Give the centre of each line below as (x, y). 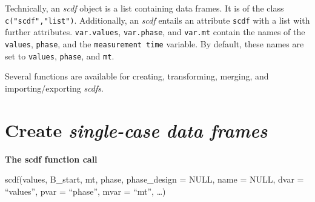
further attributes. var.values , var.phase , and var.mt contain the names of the (155, 32)
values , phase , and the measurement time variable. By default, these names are (154, 43)
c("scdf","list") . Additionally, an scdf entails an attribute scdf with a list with (157, 20)
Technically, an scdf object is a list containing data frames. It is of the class (144, 8)
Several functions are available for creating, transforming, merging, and (137, 76)
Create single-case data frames (136, 130)
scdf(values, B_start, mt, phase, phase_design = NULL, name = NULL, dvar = (154, 179)
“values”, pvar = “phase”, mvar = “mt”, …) (85, 191)
